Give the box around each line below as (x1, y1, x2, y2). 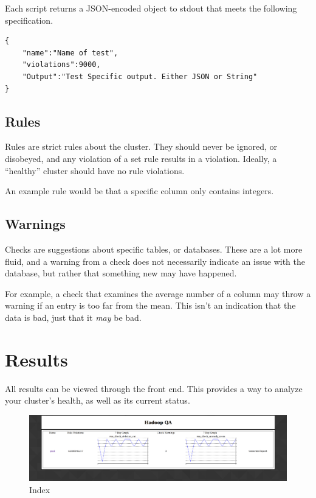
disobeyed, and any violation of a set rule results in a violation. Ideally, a (5, 152, 277, 164)
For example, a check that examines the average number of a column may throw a (5, 287, 311, 300)
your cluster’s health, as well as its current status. (5, 394, 190, 407)
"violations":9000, (22, 60, 101, 69)
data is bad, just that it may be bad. (5, 310, 142, 323)
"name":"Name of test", (22, 48, 118, 57)
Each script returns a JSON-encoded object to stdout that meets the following (5, 2, 297, 14)
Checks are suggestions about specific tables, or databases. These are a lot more (5, 242, 303, 255)
